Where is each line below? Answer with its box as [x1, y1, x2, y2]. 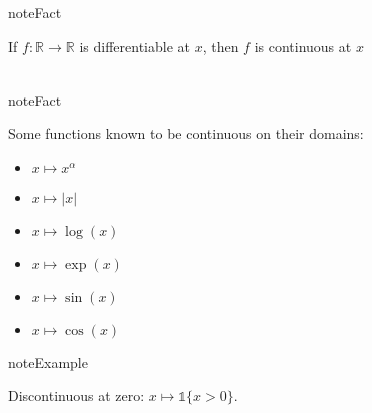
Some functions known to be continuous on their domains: [8, 123, 364, 144]
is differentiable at [79, 35, 190, 56]
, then [202, 35, 239, 56]
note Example [8, 351, 88, 372]
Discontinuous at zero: [8, 385, 145, 406]
